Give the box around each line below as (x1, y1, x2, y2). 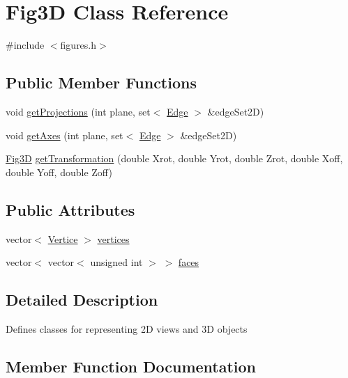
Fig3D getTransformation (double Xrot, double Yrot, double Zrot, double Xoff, (6, 151, 343, 166)
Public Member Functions (6, 72, 197, 93)
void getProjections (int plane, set (6, 104, 151, 118)
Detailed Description (6, 289, 158, 310)
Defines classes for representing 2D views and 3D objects (6, 321, 248, 336)
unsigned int (90, 255, 143, 269)
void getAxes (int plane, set (6, 127, 123, 142)
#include (6, 38, 45, 52)
